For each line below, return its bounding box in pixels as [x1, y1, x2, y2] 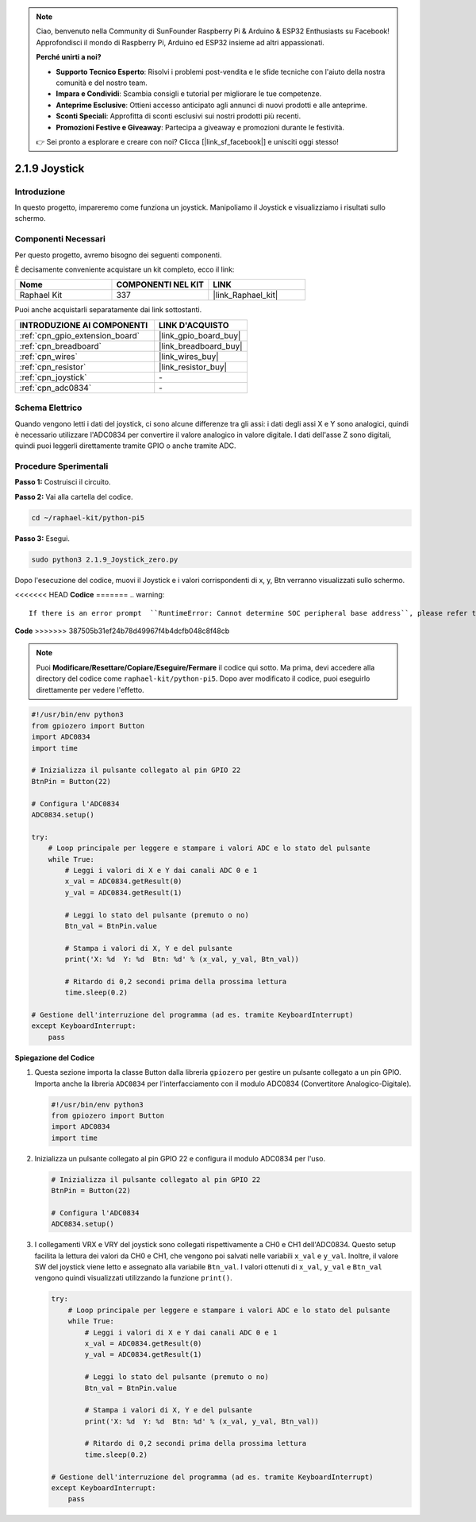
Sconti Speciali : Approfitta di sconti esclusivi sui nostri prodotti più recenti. [56, 111, 301, 121]
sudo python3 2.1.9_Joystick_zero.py [31, 554, 178, 564]
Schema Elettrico [14, 402, 83, 413]
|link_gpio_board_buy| [159, 330, 241, 341]
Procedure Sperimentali [14, 461, 109, 472]
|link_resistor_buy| [159, 361, 228, 373]
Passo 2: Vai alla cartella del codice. [14, 492, 133, 501]
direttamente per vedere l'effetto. [36, 685, 144, 694]
